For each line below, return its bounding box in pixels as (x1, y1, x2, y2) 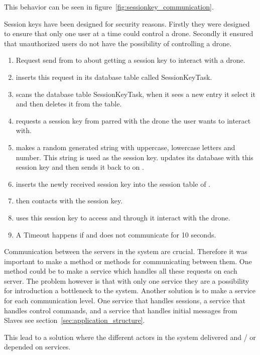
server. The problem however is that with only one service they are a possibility (4, 275, 249, 286)
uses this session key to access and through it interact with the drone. (16, 212, 230, 222)
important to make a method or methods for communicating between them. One (4, 256, 252, 266)
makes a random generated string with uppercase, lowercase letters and (16, 142, 235, 152)
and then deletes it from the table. (16, 98, 122, 109)
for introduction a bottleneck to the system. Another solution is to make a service (4, 285, 256, 296)
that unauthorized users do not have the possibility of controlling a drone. (4, 38, 232, 48)
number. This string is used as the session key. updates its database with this (16, 152, 253, 162)
